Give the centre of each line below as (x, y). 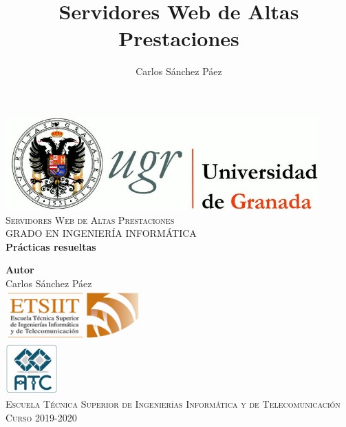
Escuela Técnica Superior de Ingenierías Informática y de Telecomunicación (173, 404)
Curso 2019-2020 (41, 417)
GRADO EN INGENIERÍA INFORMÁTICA (101, 233)
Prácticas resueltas (51, 246)
